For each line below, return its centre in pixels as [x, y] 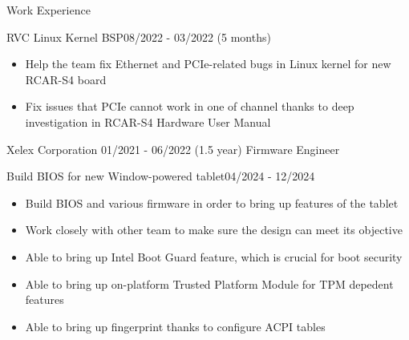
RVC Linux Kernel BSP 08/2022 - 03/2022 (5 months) [139, 36]
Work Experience [49, 10]
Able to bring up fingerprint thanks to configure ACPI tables [175, 326]
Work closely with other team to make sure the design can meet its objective [214, 230]
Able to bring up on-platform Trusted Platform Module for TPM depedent [209, 283]
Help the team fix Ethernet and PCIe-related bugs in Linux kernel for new [208, 64]
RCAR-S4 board [66, 79]
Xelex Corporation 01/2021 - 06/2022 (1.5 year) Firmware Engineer [173, 149]
